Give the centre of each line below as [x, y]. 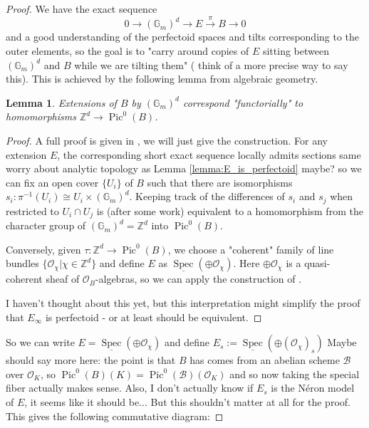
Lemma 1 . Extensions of [61, 102]
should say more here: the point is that [91, 360]
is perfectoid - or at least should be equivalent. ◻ [154, 317]
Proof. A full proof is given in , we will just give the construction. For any [167, 140]
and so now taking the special [295, 374]
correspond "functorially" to [243, 102]
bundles [22, 263]
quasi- [317, 263]
